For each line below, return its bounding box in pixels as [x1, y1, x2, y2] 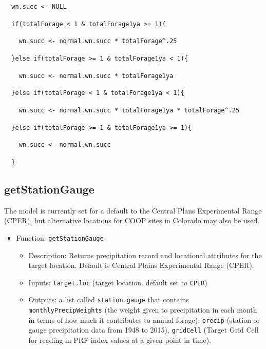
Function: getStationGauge [16, 232, 104, 243]
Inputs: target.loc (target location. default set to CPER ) [28, 277, 207, 287]
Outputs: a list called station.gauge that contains [28, 294, 189, 305]
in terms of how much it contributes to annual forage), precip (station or [28, 314, 260, 325]
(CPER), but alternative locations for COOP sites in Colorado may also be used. [4, 215, 260, 226]
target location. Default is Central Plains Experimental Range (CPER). [28, 260, 254, 270]
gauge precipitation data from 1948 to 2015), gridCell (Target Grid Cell [28, 324, 259, 335]
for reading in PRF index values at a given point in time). [28, 335, 212, 345]
